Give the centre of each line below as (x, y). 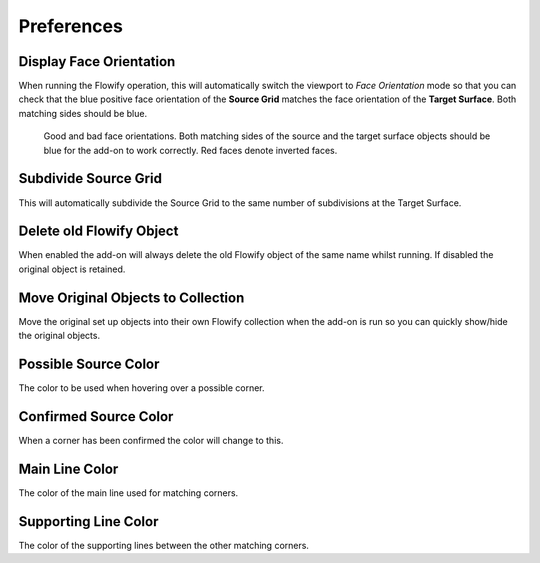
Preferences (71, 26)
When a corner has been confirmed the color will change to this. (151, 440)
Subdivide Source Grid (90, 178)
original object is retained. (72, 269)
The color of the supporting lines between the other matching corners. (164, 545)
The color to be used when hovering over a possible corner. (141, 388)
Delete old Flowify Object (98, 231)
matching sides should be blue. (83, 113)
